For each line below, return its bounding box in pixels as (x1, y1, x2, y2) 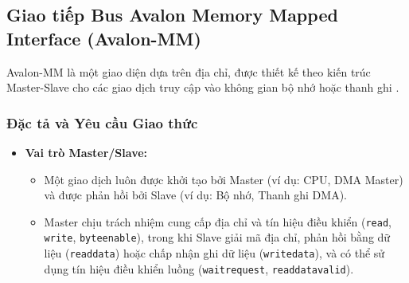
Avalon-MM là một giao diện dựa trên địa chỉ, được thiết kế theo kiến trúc (6, 63, 371, 80)
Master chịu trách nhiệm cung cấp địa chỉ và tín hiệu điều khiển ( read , (44, 213, 391, 230)
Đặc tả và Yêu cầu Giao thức (6, 112, 198, 132)
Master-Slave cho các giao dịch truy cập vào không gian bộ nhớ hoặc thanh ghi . (6, 79, 399, 96)
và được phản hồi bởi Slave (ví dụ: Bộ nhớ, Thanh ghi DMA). (44, 187, 347, 203)
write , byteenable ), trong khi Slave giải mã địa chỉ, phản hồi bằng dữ (44, 229, 391, 246)
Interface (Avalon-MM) (6, 26, 201, 50)
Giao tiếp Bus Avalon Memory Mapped (6, 2, 338, 27)
